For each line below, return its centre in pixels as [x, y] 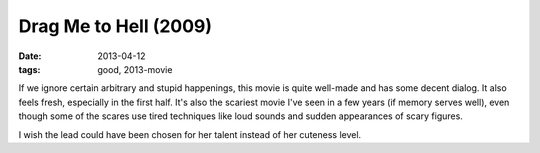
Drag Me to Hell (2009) [115, 26]
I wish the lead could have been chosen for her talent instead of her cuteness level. [190, 134]
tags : [29, 69]
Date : [30, 56]
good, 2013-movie [135, 69]
